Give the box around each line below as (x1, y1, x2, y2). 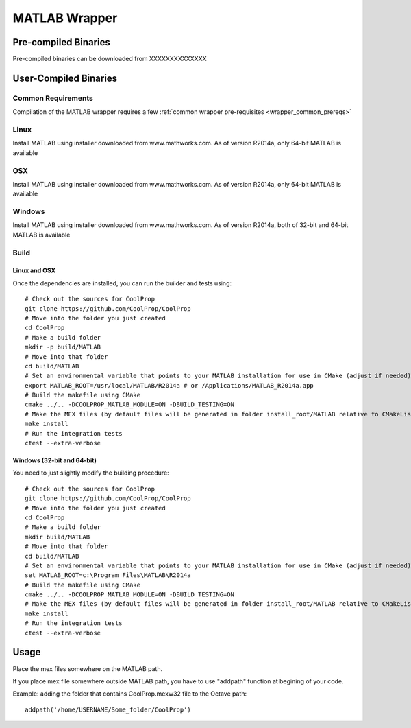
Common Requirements (12, 93, 94, 103)
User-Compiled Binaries (12, 72, 118, 84)
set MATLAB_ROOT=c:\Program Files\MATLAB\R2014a (25, 572, 191, 579)
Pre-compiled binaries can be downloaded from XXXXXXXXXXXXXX (12, 55, 207, 63)
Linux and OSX (12, 266, 56, 274)
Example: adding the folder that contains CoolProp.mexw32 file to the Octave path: (12, 690, 247, 698)
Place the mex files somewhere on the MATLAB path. (12, 664, 163, 672)
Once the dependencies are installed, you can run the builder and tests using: (12, 279, 232, 287)
